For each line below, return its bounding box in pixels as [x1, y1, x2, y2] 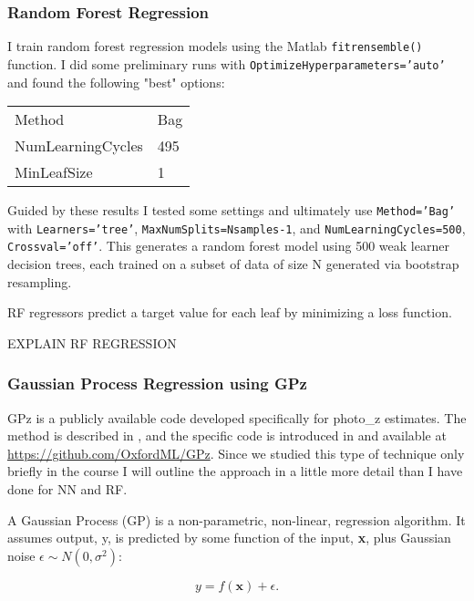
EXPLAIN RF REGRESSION [7, 333, 177, 352]
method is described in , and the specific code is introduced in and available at [7, 426, 447, 445]
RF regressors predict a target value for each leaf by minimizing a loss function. [7, 303, 452, 322]
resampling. [7, 272, 72, 291]
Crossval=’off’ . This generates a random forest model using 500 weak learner [7, 236, 449, 255]
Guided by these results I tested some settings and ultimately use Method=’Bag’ [7, 201, 456, 220]
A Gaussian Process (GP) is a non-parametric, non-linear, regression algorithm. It [7, 510, 466, 529]
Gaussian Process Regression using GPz [7, 372, 307, 395]
